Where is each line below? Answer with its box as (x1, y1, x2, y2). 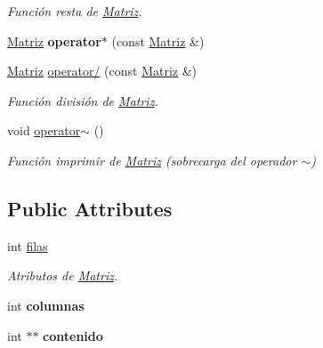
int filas (7, 236, 48, 255)
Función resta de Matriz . (7, 2, 142, 20)
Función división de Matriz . (7, 91, 158, 109)
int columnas (7, 295, 85, 314)
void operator (7, 121, 81, 140)
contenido (43, 326, 103, 344)
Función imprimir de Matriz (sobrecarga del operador (7, 150, 297, 169)
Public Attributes (7, 194, 173, 222)
